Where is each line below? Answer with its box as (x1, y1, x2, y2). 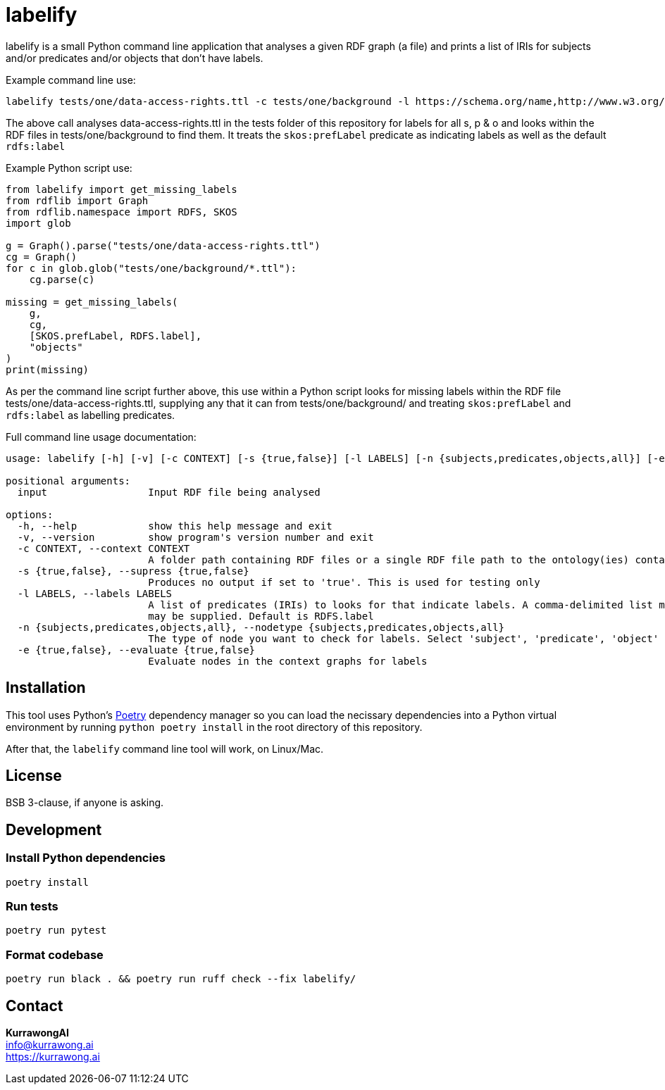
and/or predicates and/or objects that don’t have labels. (6, 51, 263, 64)
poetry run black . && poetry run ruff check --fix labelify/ (6, 973, 356, 985)
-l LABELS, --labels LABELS (17, 587, 173, 599)
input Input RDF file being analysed (17, 486, 321, 498)
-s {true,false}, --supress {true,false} (17, 565, 249, 577)
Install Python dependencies (6, 851, 166, 865)
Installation (6, 679, 86, 697)
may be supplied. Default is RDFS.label (148, 610, 374, 622)
